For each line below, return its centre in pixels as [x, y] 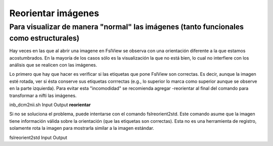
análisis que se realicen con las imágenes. [53, 65]
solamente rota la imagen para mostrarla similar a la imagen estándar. [82, 128]
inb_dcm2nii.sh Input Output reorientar [50, 105]
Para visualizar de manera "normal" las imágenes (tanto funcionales [127, 27]
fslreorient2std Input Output [38, 137]
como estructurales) [44, 38]
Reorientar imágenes [54, 13]
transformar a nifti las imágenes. [43, 95]
